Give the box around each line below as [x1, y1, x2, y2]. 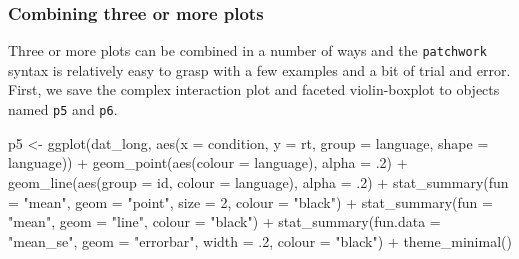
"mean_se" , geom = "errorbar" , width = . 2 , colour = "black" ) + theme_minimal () [8, 230, 512, 251]
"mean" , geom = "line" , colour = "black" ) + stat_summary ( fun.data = [8, 211, 441, 232]
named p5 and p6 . [8, 99, 118, 120]
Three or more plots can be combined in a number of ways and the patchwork [8, 40, 487, 61]
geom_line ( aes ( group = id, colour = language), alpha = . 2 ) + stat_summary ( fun [8, 171, 509, 192]
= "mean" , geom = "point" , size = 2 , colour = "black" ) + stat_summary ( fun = [8, 191, 493, 212]
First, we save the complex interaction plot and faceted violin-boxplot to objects [8, 79, 500, 100]
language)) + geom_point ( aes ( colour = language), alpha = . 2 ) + [8, 152, 408, 173]
